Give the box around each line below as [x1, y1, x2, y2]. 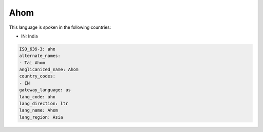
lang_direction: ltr [19, 101, 68, 107]
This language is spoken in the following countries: [9, 24, 111, 30]
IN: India [21, 33, 38, 39]
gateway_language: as [19, 87, 71, 93]
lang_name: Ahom [19, 108, 58, 113]
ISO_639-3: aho [19, 46, 56, 52]
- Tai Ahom [19, 60, 45, 65]
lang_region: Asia [19, 114, 63, 120]
